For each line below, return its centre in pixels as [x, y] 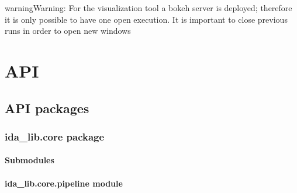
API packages [47, 108]
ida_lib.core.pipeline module [64, 183]
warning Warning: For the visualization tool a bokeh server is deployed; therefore [148, 8]
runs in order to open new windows [68, 31]
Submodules [30, 160]
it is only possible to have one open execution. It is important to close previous [146, 19]
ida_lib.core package [55, 136]
